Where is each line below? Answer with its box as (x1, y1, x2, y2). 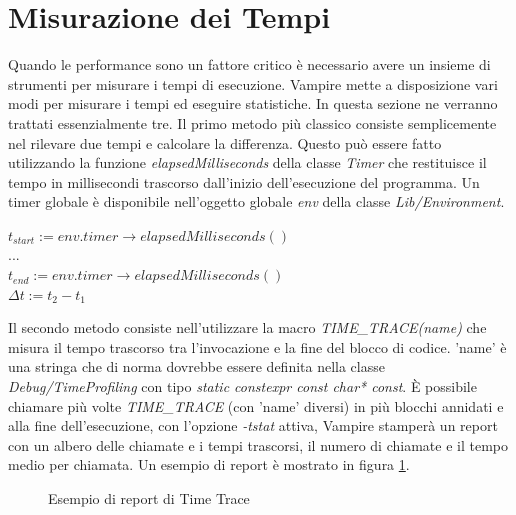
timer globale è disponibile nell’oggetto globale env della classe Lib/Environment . (8, 191, 505, 212)
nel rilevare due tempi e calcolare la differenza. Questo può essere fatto (8, 132, 442, 153)
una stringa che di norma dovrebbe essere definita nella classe (8, 356, 385, 377)
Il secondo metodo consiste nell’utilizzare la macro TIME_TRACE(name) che (8, 317, 487, 338)
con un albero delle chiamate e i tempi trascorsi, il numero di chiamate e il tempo (8, 434, 508, 455)
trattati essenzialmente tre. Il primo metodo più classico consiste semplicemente (8, 112, 497, 133)
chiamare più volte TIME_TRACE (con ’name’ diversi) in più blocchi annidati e (8, 395, 504, 416)
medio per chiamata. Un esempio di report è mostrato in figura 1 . (8, 454, 410, 475)
